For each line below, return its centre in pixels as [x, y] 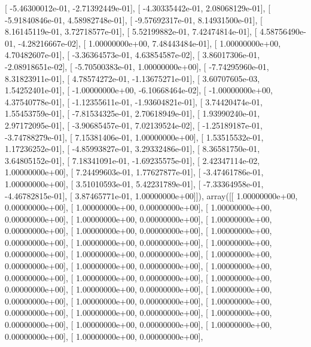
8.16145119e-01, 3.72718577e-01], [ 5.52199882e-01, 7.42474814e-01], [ [131, 31]
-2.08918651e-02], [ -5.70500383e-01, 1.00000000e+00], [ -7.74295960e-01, [137, 66]
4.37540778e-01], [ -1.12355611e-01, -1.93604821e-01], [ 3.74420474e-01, [134, 101]
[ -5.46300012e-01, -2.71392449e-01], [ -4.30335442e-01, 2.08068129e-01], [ [138, 8]
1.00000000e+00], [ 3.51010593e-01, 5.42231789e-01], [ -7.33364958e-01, [134, 183]
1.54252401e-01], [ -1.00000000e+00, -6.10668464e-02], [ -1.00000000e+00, [139, 90]
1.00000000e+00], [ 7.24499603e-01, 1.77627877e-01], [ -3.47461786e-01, [134, 172]
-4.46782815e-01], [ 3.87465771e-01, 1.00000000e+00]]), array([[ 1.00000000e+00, [151, 195]
